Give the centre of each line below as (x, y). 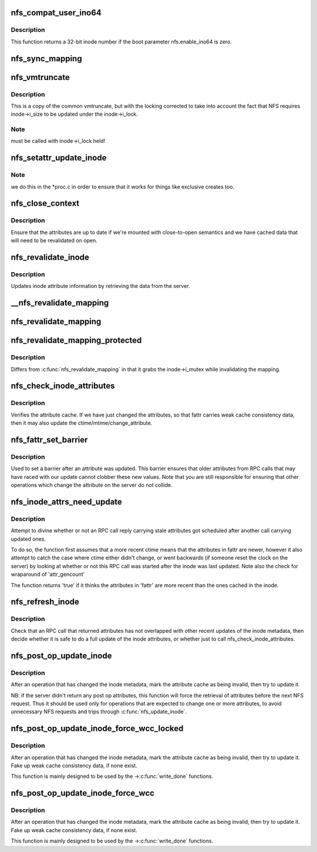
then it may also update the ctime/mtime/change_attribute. (82, 423)
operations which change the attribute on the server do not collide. (92, 485)
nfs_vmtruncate (41, 77)
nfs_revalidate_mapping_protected (76, 341)
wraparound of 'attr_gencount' (48, 574)
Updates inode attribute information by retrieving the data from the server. (100, 286)
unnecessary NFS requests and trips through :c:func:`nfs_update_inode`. (99, 712)
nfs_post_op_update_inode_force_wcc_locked (97, 729)
